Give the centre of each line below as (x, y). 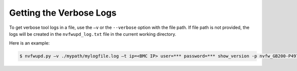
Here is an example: (29, 43)
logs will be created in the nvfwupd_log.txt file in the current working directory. (93, 34)
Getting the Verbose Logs (63, 13)
